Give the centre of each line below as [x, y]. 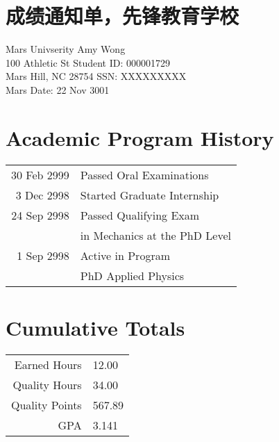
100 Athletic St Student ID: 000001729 [88, 62]
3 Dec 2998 [42, 195]
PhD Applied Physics [132, 275]
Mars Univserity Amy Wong [66, 49]
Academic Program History [140, 137]
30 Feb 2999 [40, 174]
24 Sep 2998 [40, 215]
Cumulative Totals [95, 327]
